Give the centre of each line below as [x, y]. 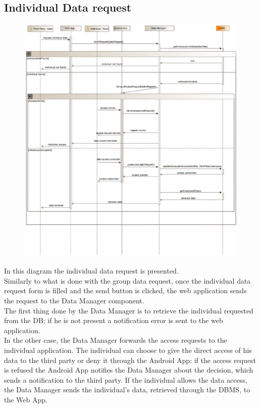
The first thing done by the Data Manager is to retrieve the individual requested [129, 310]
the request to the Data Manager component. [74, 300]
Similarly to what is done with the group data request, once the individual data [127, 280]
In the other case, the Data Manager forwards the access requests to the [116, 340]
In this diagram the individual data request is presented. [91, 271]
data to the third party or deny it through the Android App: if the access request [130, 360]
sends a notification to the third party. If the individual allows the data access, [126, 379]
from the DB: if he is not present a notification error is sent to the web [114, 320]
